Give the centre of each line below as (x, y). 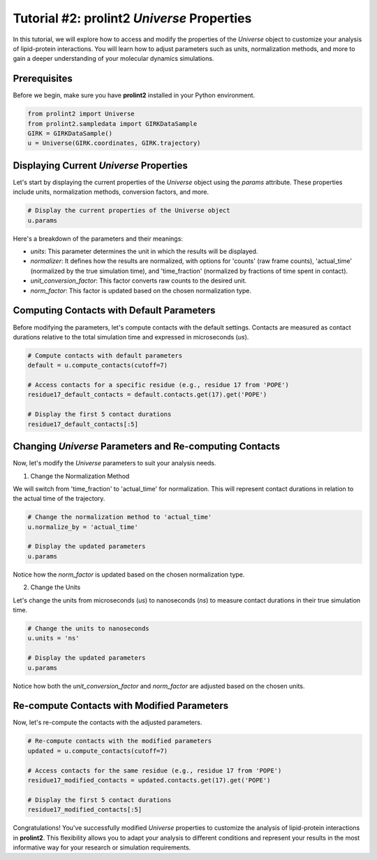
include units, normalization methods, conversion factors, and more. (111, 192)
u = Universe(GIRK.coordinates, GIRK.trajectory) (114, 143)
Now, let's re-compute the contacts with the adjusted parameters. (108, 722)
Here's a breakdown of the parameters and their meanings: (98, 239)
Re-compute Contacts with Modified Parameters (121, 706)
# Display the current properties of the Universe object (129, 211)
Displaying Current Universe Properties (100, 165)
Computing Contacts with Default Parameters (114, 310)
